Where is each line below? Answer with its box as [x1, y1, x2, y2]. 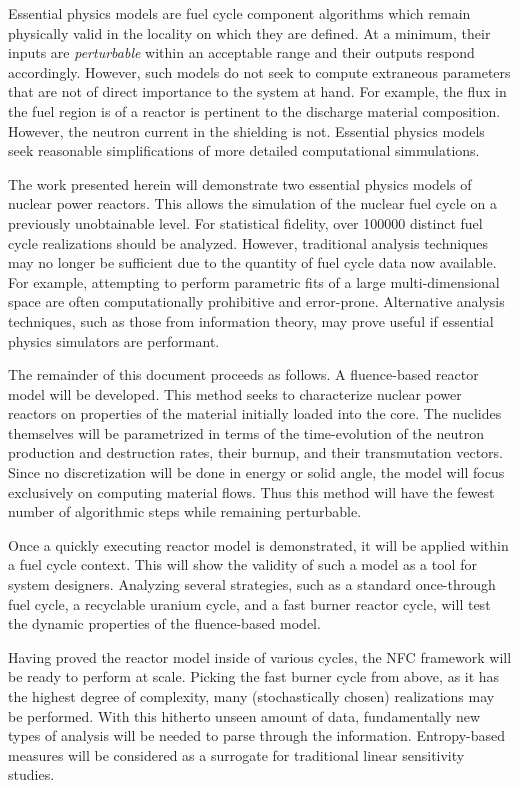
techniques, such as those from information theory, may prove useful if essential [8, 310, 494, 331]
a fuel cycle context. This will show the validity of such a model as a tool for [8, 554, 477, 575]
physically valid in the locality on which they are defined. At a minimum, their [8, 22, 491, 43]
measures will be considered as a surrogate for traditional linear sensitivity [8, 744, 465, 765]
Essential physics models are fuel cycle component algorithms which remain [8, 3, 471, 23]
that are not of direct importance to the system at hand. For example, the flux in [8, 81, 507, 102]
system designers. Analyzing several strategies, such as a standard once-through [8, 574, 496, 595]
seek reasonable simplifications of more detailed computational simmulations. [8, 140, 480, 161]
